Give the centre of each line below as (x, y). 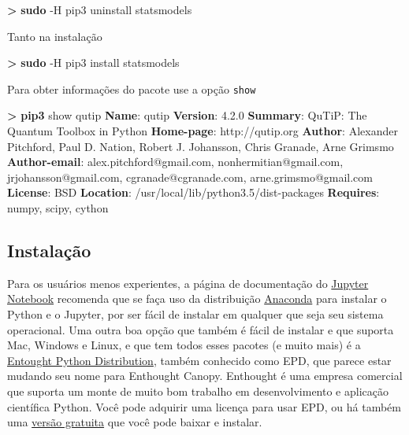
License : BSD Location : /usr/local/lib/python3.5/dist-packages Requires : (193, 192)
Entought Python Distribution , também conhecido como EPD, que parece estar (199, 360)
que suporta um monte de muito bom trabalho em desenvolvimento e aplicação (198, 391)
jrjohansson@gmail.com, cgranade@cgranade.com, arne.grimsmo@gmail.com (190, 177)
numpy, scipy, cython (58, 208)
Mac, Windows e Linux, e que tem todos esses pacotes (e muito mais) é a (184, 345)
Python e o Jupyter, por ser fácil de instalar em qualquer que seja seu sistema (195, 313)
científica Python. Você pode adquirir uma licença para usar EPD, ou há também (204, 406)
